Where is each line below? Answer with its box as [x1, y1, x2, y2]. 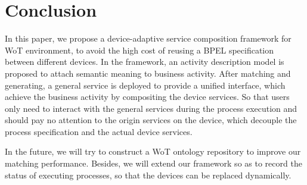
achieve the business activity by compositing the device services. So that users [5, 90, 290, 103]
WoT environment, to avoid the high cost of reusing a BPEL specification [5, 43, 274, 56]
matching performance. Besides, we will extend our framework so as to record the [5, 157, 302, 170]
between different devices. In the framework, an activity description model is [5, 55, 284, 68]
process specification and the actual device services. [5, 125, 193, 137]
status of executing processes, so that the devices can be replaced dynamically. [5, 168, 292, 181]
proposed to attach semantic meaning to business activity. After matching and [5, 67, 291, 79]
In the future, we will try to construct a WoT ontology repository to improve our [5, 145, 301, 158]
